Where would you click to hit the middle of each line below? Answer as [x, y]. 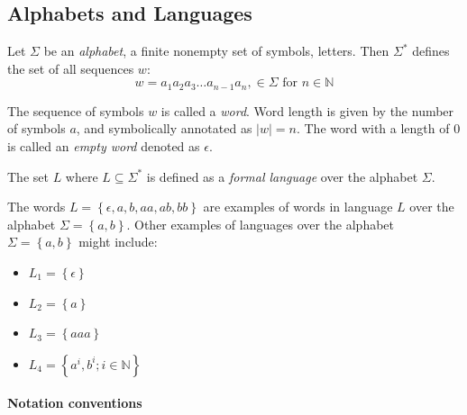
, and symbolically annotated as [164, 128]
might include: [118, 242]
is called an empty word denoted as [104, 146]
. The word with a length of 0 [378, 128]
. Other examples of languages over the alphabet [261, 224]
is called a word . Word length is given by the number [307, 110]
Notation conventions [75, 403]
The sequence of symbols [76, 110]
